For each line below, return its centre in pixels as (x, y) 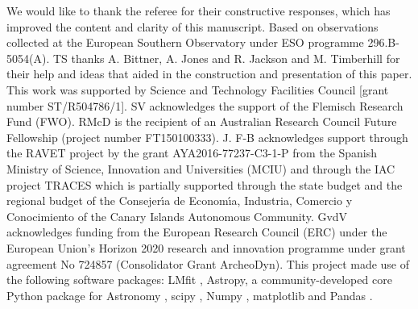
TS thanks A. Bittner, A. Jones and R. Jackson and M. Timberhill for (226, 58)
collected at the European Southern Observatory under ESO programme (185, 42)
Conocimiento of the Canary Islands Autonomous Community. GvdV (177, 216)
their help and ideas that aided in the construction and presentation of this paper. (209, 74)
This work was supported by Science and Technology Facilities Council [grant (198, 89)
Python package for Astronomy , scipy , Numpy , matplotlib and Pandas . (190, 295)
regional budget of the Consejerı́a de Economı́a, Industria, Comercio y (180, 200)
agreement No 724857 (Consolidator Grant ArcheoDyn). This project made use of (208, 263)
